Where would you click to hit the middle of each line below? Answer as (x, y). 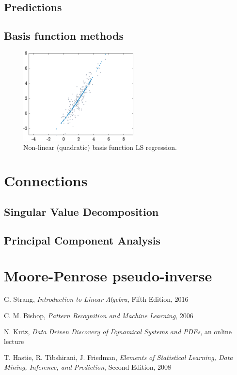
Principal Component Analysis (82, 240)
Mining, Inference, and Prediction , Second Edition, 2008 (87, 367)
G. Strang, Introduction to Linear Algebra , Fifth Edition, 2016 (96, 299)
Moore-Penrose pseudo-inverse (108, 276)
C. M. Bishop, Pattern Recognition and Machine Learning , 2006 (99, 315)
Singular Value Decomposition (81, 211)
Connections (46, 181)
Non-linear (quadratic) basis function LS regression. (100, 147)
